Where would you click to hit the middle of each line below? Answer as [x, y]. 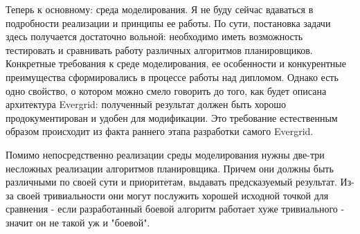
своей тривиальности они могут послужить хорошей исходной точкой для [173, 195]
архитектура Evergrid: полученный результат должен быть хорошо [146, 104]
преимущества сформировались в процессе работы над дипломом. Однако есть [172, 76]
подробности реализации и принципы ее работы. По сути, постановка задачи [168, 22]
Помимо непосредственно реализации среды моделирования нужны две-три [165, 154]
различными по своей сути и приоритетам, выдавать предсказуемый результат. [171, 182]
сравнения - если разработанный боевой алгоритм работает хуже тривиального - [175, 209]
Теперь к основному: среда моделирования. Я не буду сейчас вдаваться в [160, 9]
